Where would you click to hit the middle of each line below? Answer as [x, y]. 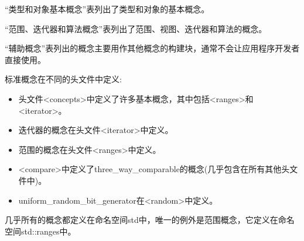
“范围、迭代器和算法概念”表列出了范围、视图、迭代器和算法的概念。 [136, 28]
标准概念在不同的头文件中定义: [63, 79]
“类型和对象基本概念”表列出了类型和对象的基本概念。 [107, 9]
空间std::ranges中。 [40, 231]
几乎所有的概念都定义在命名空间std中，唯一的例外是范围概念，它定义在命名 [150, 220]
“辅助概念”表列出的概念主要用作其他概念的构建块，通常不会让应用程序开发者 [152, 48]
